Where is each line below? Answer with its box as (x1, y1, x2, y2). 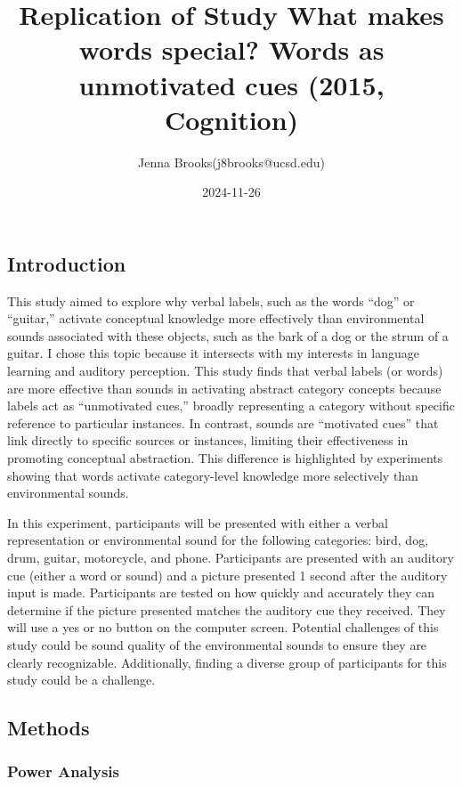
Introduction (7, 249, 126, 277)
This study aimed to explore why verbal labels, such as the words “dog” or (7, 291, 415, 310)
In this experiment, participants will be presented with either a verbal (7, 513, 388, 531)
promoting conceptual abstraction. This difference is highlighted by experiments (7, 449, 443, 467)
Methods (7, 714, 90, 742)
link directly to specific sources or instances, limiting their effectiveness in (7, 431, 409, 450)
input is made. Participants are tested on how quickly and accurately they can (7, 583, 435, 602)
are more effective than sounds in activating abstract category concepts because (7, 378, 442, 397)
